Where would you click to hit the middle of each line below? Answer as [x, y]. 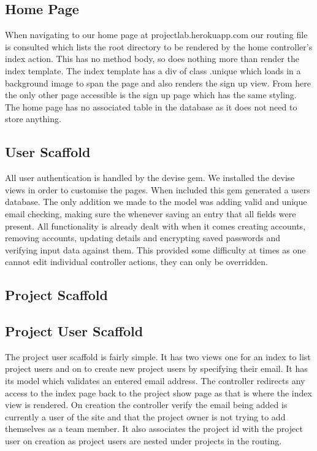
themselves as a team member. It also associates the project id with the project [154, 429]
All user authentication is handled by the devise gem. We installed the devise [150, 178]
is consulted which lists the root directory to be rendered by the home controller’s [159, 46]
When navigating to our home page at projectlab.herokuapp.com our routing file [156, 35]
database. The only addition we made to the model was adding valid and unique [156, 202]
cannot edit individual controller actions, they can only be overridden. [136, 262]
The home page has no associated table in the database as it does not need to [151, 106]
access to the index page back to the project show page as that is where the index [158, 392]
